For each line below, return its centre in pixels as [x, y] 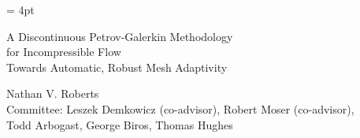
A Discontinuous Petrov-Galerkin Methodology [120, 36]
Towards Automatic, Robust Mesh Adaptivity [117, 67]
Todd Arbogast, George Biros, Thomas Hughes [120, 124]
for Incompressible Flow [64, 52]
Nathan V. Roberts [53, 93]
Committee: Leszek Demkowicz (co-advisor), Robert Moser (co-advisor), [180, 108]
